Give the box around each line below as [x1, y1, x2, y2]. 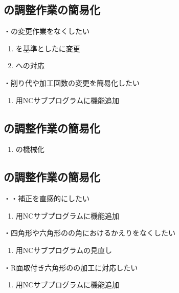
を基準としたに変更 [15, 43, 80, 53]
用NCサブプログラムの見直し [15, 244, 112, 255]
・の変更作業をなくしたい [4, 26, 89, 36]
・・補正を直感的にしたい [4, 193, 89, 204]
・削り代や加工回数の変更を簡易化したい [4, 77, 140, 88]
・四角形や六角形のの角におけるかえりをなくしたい [4, 227, 175, 238]
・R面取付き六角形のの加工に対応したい [4, 262, 138, 272]
